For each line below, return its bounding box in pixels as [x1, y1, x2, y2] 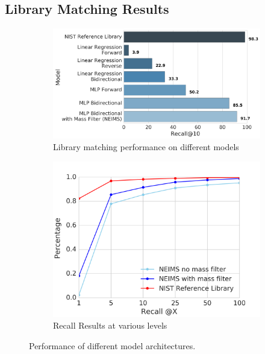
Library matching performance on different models [53, 141, 239, 153]
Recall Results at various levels [53, 319, 167, 332]
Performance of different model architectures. [29, 339, 196, 352]
